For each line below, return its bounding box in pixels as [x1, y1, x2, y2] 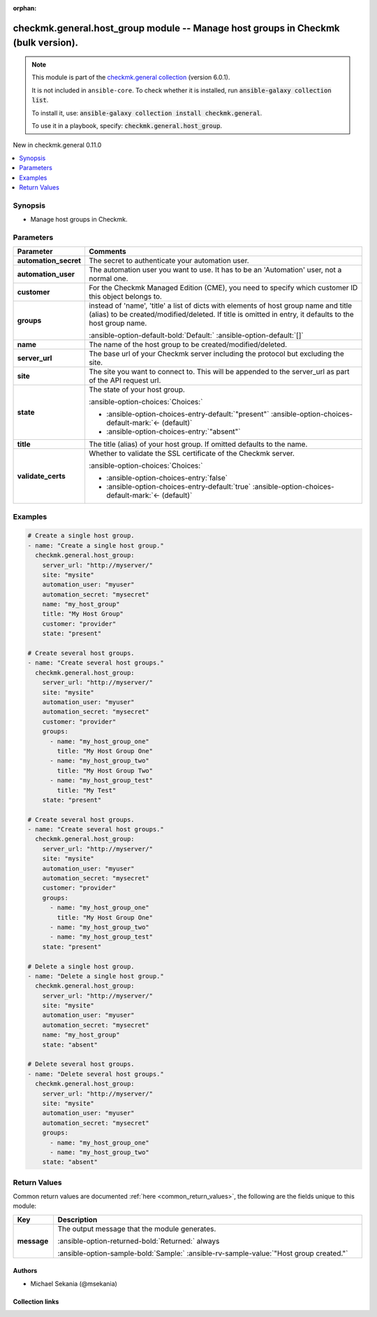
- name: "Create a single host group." [27, 541, 164, 549]
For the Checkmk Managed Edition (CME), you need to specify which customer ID [88, 283, 358, 293]
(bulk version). [13, 37, 79, 49]
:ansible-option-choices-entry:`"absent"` [105, 427, 241, 436]
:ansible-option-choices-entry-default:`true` [105, 482, 251, 492]
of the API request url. [88, 376, 161, 385]
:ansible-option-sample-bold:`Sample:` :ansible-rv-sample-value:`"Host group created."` [57, 1248, 348, 1258]
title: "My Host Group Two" [57, 767, 154, 774]
